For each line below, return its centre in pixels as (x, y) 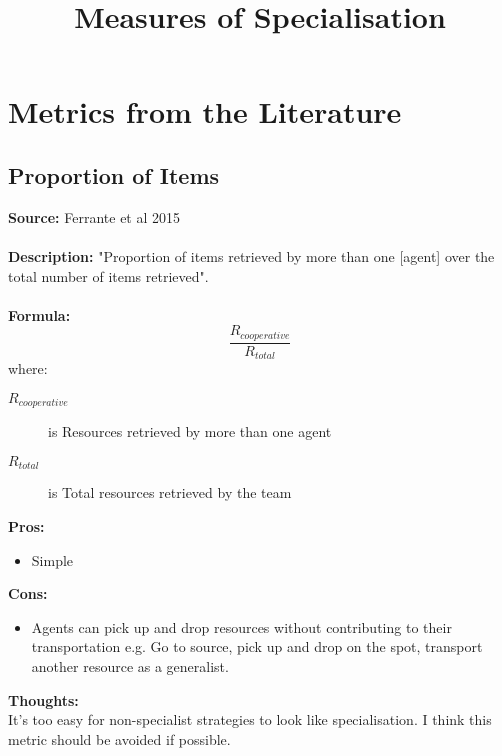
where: (28, 368)
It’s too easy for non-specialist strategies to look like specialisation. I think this (250, 719)
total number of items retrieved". (108, 275)
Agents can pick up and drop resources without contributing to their (241, 626)
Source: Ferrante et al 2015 (94, 216)
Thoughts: (43, 699)
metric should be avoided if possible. (119, 738)
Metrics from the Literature (205, 111)
